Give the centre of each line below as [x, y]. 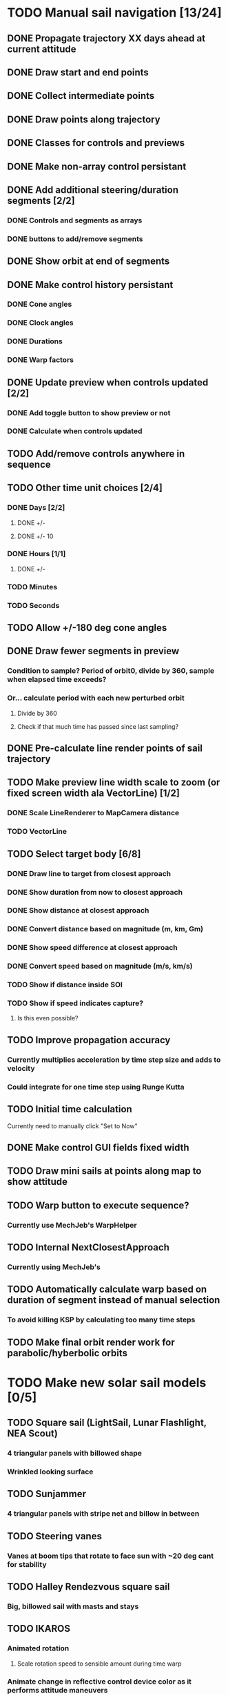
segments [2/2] [41, 201]
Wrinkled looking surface [50, 1472]
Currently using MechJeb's [54, 1267]
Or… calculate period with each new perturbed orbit [96, 698]
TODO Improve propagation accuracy [89, 1040]
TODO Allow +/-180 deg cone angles [87, 628]
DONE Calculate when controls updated [75, 431]
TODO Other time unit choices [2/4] [85, 488]
